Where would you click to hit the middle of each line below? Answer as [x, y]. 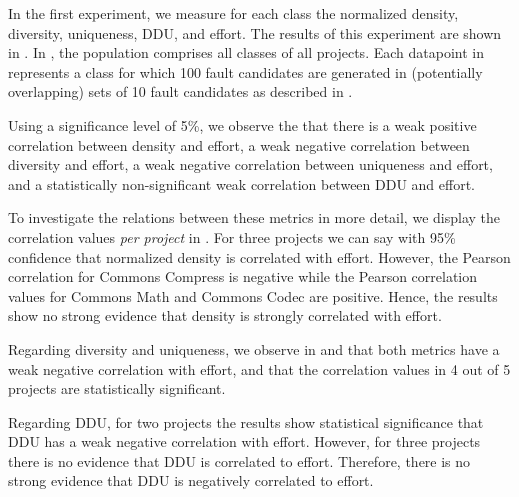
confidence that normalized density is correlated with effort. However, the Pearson [259, 256]
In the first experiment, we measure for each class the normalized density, [233, 13]
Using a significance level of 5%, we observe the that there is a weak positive [242, 124]
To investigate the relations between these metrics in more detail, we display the [254, 217]
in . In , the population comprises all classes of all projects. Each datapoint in [246, 52]
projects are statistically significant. [117, 388]
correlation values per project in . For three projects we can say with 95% [232, 236]
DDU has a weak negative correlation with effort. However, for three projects [244, 441]
